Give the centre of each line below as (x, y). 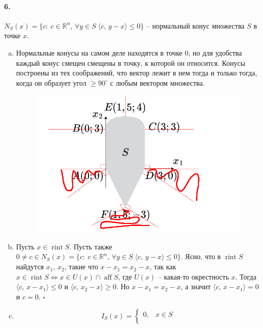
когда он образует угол (51, 82)
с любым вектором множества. (157, 82)
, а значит (196, 286)
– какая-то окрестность (193, 276)
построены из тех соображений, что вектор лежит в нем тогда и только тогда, (137, 73)
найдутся (30, 267)
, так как (163, 267)
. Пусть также (91, 246)
